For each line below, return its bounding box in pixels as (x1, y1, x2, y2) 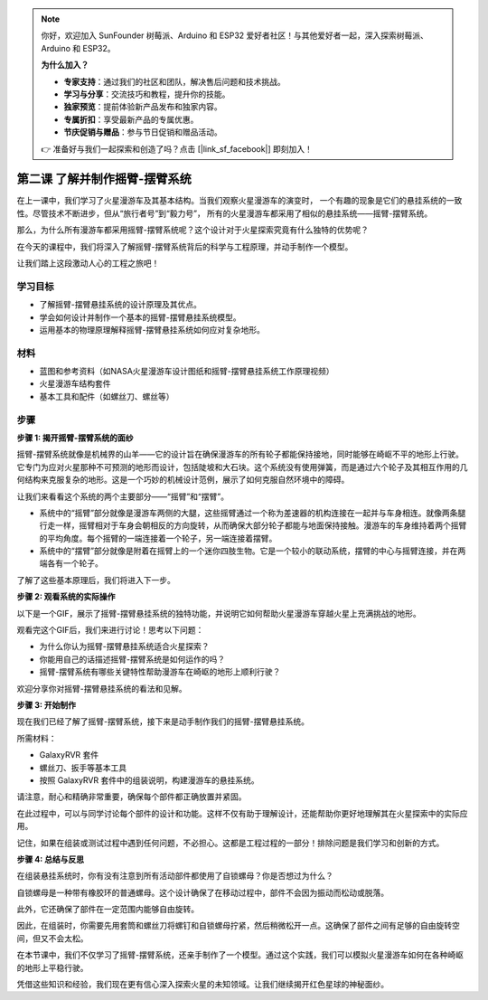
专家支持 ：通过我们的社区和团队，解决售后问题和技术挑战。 (63, 76, 286, 87)
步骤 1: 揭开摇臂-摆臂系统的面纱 (16, 432, 134, 443)
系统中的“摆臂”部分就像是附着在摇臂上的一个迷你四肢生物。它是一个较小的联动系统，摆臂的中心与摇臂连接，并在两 (39, 545, 466, 556)
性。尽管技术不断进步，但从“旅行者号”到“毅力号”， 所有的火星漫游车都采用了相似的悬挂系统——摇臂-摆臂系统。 (16, 208, 433, 219)
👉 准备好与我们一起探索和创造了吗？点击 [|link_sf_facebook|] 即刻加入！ (41, 143, 314, 154)
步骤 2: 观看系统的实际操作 (16, 591, 117, 602)
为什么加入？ (41, 60, 89, 71)
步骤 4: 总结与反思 (16, 854, 85, 864)
